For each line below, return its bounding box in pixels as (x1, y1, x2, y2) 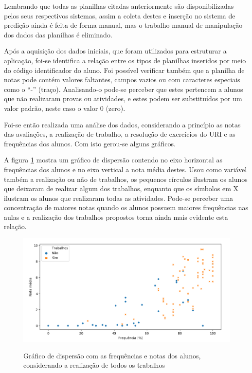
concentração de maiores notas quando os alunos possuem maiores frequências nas (4, 202, 249, 213)
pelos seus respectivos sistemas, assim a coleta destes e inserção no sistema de (4, 10, 235, 20)
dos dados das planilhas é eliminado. (4, 29, 112, 39)
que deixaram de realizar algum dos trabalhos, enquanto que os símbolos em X (4, 183, 238, 194)
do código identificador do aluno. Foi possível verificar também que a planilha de (4, 65, 245, 75)
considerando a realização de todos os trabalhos (23, 360, 165, 370)
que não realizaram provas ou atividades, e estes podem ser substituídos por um (4, 93, 242, 104)
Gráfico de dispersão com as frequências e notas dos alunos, (23, 350, 201, 360)
